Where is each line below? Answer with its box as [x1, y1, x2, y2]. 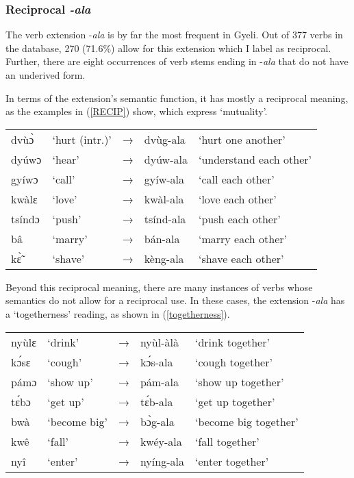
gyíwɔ [11, 171, 38, 187]
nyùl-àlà [140, 334, 179, 350]
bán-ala [144, 230, 180, 247]
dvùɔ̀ [11, 131, 34, 147]
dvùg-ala [144, 131, 186, 147]
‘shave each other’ [198, 250, 284, 266]
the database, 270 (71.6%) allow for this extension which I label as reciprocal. [5, 40, 331, 55]
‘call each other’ [198, 171, 275, 187]
